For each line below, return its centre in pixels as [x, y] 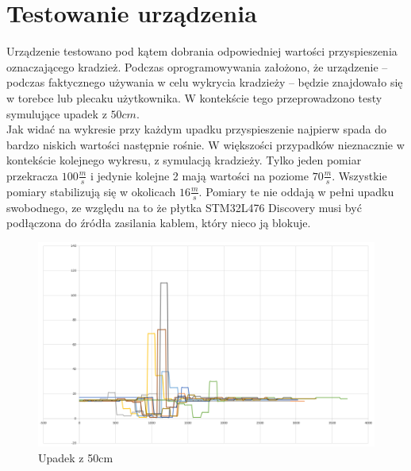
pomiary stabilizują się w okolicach [91, 191]
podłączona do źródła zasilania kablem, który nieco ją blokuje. [159, 223]
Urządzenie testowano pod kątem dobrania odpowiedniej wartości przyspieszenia [202, 51]
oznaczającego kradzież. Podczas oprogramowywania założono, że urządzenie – [197, 66]
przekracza [33, 175]
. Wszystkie [359, 175]
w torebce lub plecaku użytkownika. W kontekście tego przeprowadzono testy [194, 97]
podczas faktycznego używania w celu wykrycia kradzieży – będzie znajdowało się [205, 82]
